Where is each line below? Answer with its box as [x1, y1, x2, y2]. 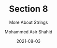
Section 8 [9, 3, 48, 15]
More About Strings [9, 19, 48, 25]
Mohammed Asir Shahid [4, 29, 53, 34]
